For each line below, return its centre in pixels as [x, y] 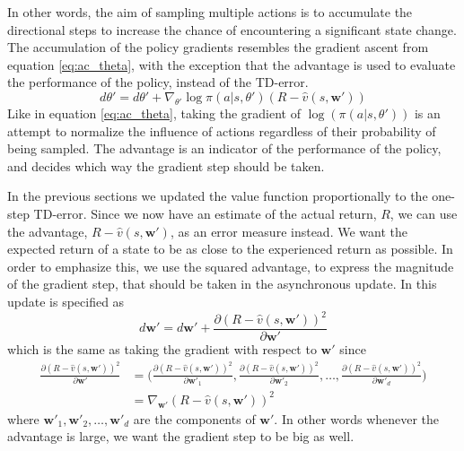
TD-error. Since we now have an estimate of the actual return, [205, 213]
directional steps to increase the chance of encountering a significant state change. [232, 29]
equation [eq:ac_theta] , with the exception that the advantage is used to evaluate [232, 64]
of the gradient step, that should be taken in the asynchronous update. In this [222, 284]
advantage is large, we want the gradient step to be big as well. [181, 436]
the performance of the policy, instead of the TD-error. [158, 82]
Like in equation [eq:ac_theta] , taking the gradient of [154, 113]
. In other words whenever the [357, 418]
